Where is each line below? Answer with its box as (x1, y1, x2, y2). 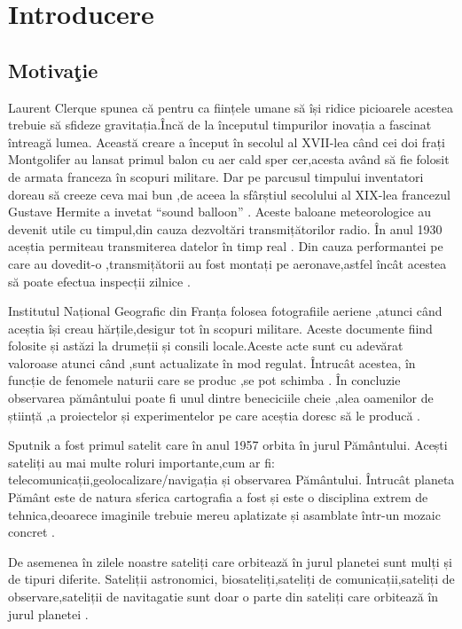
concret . (8, 523, 55, 541)
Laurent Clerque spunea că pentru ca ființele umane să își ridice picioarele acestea (8, 98, 453, 116)
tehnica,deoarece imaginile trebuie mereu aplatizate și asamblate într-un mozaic (8, 505, 441, 523)
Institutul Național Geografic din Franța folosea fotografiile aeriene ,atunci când (8, 302, 442, 320)
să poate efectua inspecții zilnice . (8, 271, 191, 290)
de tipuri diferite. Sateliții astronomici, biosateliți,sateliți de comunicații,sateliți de (8, 570, 455, 588)
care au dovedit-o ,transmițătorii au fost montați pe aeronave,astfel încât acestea (8, 254, 447, 272)
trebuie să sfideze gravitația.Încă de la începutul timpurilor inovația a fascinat (8, 115, 432, 134)
